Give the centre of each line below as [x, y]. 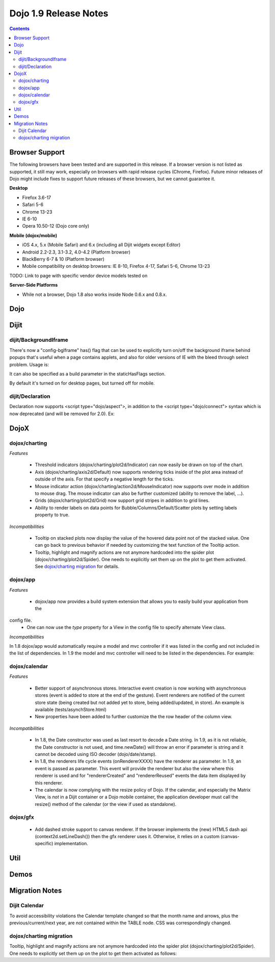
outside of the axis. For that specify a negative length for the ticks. [104, 479]
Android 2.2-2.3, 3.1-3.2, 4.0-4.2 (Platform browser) [76, 252]
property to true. [52, 515]
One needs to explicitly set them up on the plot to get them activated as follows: [93, 953]
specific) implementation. [62, 844]
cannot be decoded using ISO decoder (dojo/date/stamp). [96, 754]
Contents [20, 29]
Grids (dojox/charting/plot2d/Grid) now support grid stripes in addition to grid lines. [122, 500]
